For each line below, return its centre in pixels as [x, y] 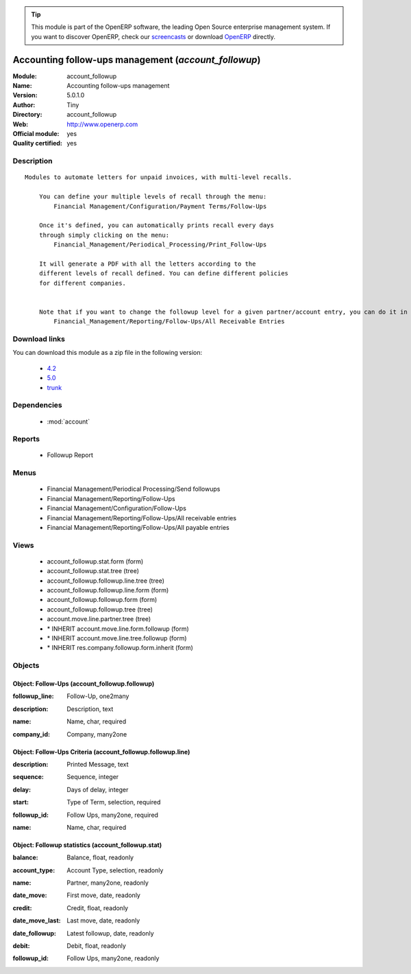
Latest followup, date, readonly [110, 933]
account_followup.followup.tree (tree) [100, 609]
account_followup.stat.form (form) [95, 561]
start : [21, 802]
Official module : [36, 134]
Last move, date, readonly [103, 920]
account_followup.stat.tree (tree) [93, 571]
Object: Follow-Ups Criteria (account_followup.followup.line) [101, 752]
